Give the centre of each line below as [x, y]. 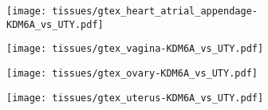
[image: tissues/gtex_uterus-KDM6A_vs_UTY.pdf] [135, 98]
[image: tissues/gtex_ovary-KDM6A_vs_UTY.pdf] [132, 73]
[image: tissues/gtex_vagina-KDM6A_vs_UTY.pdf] [135, 49]
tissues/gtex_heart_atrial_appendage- [155, 11]
